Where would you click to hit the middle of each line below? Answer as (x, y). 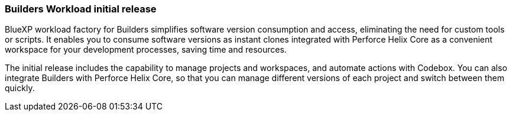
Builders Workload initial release (81, 9)
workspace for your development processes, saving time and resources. (146, 50)
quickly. (20, 88)
